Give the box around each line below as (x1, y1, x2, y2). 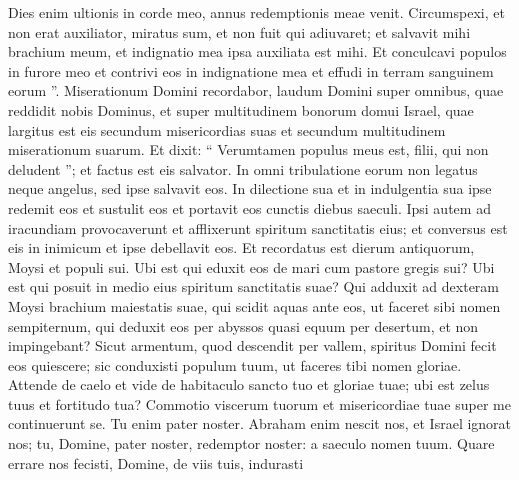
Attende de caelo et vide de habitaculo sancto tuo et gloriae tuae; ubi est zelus (8, 374, 490, 395)
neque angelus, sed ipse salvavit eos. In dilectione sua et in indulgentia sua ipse (8, 178, 492, 199)
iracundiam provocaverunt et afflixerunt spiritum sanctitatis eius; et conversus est (8, 217, 508, 238)
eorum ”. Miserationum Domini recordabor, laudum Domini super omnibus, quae (8, 80, 504, 101)
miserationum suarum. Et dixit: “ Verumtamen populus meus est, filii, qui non (8, 139, 489, 160)
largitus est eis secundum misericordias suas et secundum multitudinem (8, 119, 446, 140)
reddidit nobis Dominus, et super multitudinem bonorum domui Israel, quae (8, 99, 474, 120)
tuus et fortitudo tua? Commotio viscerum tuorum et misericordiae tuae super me (8, 393, 511, 414)
